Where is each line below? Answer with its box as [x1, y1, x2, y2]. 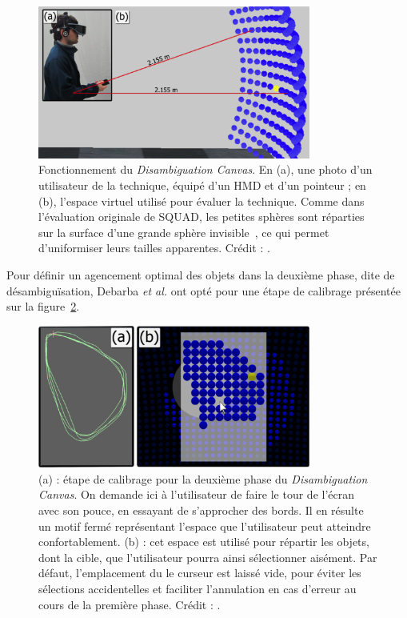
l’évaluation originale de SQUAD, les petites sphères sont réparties [38, 208, 365, 225]
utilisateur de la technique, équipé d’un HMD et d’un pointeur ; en [38, 176, 366, 193]
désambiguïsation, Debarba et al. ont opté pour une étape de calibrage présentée [6, 282, 401, 299]
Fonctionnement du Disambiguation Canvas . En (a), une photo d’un [38, 161, 373, 178]
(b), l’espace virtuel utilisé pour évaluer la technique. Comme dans [38, 192, 365, 209]
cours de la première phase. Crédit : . [38, 596, 221, 612]
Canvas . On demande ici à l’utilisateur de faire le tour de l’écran [38, 486, 355, 503]
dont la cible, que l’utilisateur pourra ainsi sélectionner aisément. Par [38, 548, 377, 565]
